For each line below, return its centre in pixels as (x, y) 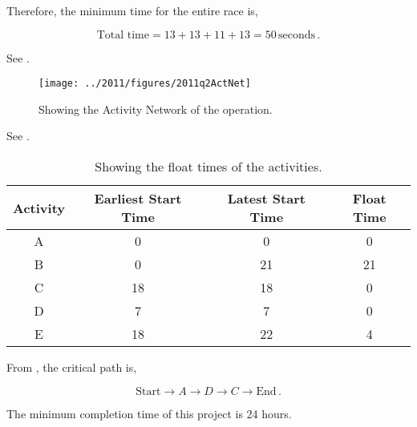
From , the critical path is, (72, 367)
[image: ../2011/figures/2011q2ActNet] (145, 84)
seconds (297, 35)
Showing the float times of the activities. (208, 167)
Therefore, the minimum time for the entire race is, (132, 10)
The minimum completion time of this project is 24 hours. (149, 413)
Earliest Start (138, 199)
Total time (123, 35)
